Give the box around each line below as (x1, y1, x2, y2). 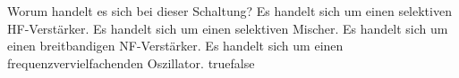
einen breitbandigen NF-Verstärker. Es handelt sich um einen (7, 36, 344, 55)
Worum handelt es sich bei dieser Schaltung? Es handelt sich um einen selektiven (7, 2, 452, 19)
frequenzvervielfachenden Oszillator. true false (7, 53, 255, 72)
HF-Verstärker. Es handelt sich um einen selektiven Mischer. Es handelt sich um (7, 19, 448, 37)
